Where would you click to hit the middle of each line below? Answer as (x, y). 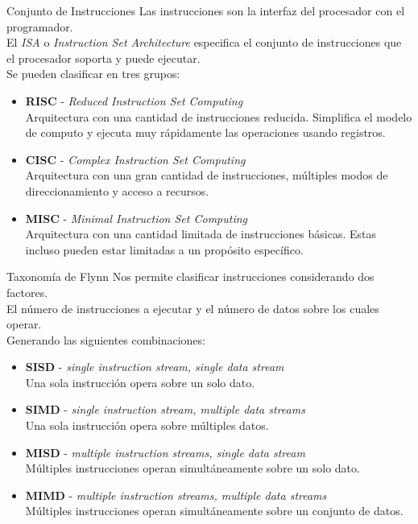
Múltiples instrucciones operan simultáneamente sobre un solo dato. (192, 468)
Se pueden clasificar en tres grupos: (93, 74)
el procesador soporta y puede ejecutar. (103, 58)
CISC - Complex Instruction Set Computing (135, 159)
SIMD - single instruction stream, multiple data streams (165, 409)
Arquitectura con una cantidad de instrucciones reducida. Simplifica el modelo (219, 116)
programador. (40, 26)
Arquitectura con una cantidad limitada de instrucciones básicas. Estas (201, 234)
